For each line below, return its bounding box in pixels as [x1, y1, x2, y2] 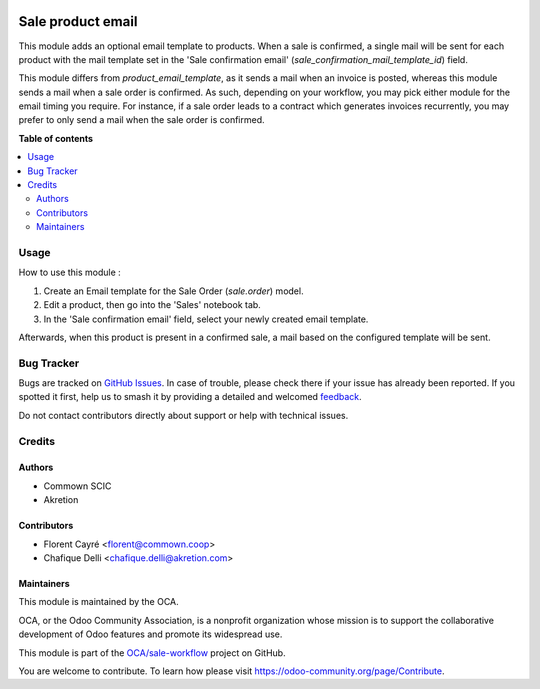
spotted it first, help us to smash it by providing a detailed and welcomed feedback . [18, 391, 362, 403]
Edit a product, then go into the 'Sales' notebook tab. [43, 299, 262, 311]
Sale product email [18, 13, 138, 30]
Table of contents [18, 132, 94, 144]
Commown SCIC [43, 480, 112, 492]
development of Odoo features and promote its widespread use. [18, 628, 283, 640]
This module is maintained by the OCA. [18, 596, 179, 608]
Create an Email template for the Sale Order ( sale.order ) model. [43, 285, 304, 297]
